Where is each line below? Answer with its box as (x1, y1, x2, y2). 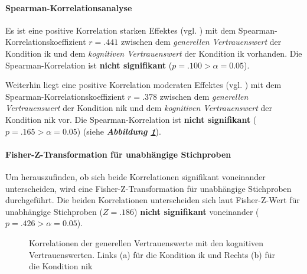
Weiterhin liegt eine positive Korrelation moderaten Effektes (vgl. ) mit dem (5, 79, 282, 91)
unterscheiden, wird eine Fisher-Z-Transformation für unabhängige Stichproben (5, 182, 292, 194)
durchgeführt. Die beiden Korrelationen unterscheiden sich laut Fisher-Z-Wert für (5, 194, 300, 206)
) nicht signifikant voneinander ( (134, 205, 259, 217)
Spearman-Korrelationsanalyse (5, 1, 132, 14)
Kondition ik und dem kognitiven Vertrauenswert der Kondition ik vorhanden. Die (5, 47, 302, 59)
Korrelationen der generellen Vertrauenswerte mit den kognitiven (29, 236, 264, 249)
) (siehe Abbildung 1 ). (77, 125, 161, 137)
